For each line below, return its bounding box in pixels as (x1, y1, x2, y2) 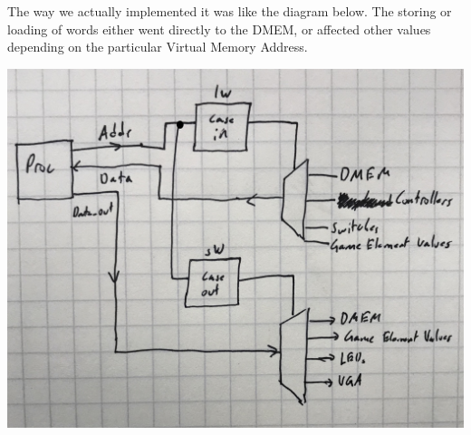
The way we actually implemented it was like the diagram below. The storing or (7, 2, 452, 20)
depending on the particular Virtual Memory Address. (7, 37, 308, 56)
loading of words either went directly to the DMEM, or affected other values (7, 19, 431, 38)
